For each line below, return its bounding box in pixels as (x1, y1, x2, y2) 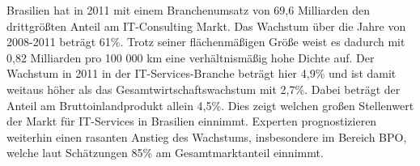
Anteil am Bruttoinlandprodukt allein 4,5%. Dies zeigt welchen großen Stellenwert (6, 96, 414, 113)
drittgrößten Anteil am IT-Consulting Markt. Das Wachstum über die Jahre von (6, 17, 406, 34)
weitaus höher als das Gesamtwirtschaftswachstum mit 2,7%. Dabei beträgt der (6, 80, 401, 97)
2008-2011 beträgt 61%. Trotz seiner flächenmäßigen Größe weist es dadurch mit (6, 33, 405, 50)
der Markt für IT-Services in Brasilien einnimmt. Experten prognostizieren (6, 113, 377, 130)
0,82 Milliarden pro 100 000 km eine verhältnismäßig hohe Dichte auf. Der (6, 49, 375, 66)
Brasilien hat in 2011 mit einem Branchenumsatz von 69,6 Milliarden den (6, 2, 371, 18)
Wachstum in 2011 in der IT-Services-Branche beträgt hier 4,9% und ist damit (6, 65, 397, 82)
